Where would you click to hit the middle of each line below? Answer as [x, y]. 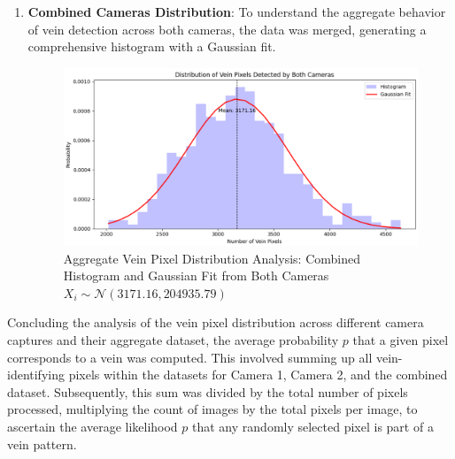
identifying [36, 375]
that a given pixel [401, 340]
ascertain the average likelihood [93, 426]
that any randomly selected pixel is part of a [313, 426]
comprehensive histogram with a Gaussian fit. [152, 46]
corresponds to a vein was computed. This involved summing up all [190, 357]
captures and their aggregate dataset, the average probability [173, 340]
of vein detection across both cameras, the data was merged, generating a [227, 29]
